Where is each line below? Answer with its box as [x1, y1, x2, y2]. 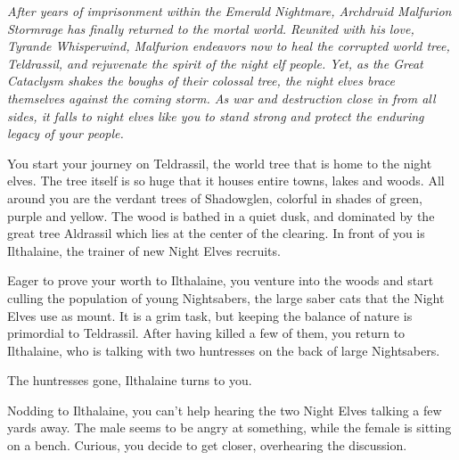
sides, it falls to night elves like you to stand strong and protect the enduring [7, 106, 424, 125]
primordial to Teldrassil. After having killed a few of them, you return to [7, 324, 406, 342]
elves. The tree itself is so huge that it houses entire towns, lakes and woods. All [7, 171, 445, 190]
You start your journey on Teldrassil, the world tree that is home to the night [7, 153, 432, 172]
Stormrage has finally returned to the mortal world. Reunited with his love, [7, 19, 414, 37]
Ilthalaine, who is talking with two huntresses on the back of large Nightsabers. [7, 341, 440, 359]
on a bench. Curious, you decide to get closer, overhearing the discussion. [7, 436, 407, 455]
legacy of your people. [7, 124, 124, 143]
